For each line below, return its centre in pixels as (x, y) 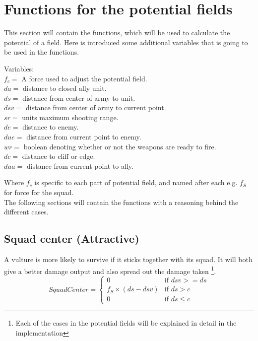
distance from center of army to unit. (79, 98)
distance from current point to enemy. (84, 137)
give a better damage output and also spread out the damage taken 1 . (110, 270)
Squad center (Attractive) (72, 239)
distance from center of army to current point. (96, 107)
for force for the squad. (39, 192)
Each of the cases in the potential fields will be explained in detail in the (126, 323)
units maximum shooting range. (70, 117)
